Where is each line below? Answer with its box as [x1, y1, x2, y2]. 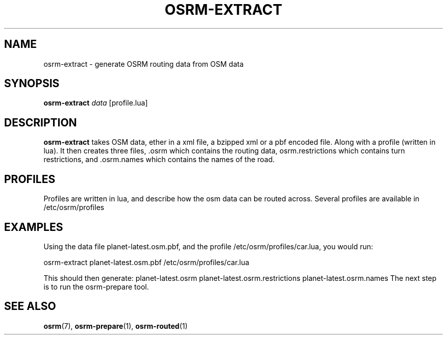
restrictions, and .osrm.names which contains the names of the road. [43, 155, 275, 164]
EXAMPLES [4, 220, 63, 233]
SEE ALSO [4, 300, 56, 313]
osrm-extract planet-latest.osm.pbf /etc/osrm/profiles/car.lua [43, 257, 250, 267]
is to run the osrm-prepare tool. [43, 282, 149, 291]
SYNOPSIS [4, 77, 60, 90]
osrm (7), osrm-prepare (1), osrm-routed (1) [43, 321, 188, 330]
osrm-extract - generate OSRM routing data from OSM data [43, 59, 244, 68]
